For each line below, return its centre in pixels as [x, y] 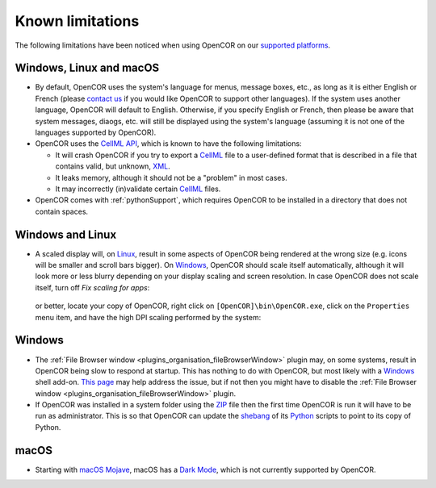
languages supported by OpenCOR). [96, 132]
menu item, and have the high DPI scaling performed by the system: [148, 317]
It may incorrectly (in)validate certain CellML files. [138, 189]
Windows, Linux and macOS [87, 68]
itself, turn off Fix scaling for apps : [92, 287]
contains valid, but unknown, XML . [113, 166]
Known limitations [77, 21]
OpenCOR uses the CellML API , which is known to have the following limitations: [168, 144]
